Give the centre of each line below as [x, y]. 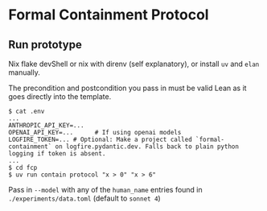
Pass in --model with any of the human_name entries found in [105, 190]
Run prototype [45, 45]
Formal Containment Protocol [109, 15]
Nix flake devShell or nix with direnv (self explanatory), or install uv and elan [134, 64]
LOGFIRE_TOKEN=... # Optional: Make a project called [101, 139]
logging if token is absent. [57, 154]
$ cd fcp [23, 168]
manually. [24, 72]
